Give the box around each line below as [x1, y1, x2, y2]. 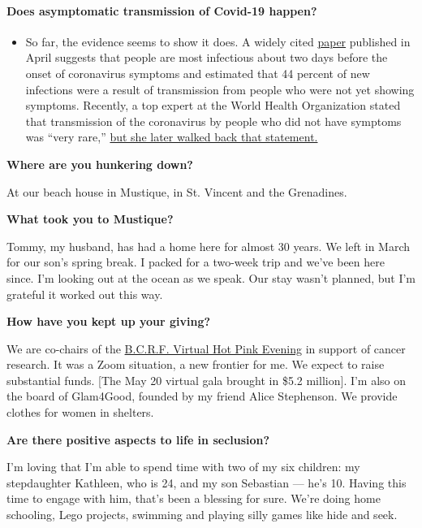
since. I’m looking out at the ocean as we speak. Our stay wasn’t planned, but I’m [6, 269, 416, 286]
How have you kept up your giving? [6, 313, 211, 330]
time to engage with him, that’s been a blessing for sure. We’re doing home [6, 490, 381, 507]
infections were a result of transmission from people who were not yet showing [25, 80, 415, 97]
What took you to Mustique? [6, 210, 174, 227]
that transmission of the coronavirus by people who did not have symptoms [25, 112, 402, 129]
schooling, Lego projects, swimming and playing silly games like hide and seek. [6, 506, 398, 523]
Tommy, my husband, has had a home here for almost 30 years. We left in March [6, 237, 411, 254]
